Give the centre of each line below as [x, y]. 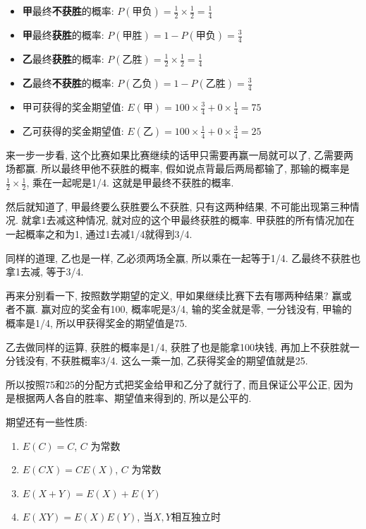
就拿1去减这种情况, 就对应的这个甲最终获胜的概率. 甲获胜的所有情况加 [183, 220]
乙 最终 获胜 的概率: [63, 59]
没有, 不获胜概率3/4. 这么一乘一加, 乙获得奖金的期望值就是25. [166, 361]
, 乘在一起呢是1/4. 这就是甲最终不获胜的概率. [130, 183]
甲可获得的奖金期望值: [73, 107]
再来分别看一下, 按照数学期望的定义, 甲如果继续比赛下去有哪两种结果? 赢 [174, 295]
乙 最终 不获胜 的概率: [68, 83]
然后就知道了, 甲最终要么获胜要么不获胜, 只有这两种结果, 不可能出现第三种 [178, 206]
